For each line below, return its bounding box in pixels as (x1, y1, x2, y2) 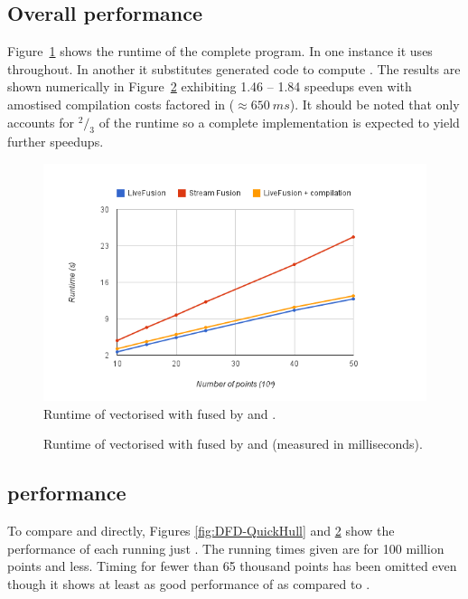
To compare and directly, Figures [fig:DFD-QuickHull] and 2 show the (7, 521, 395, 540)
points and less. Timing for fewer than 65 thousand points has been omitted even (7, 556, 457, 575)
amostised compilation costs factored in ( (7, 94, 235, 113)
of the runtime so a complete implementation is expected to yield (98, 112, 460, 131)
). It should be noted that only (289, 94, 460, 113)
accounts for (7, 112, 75, 131)
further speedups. (7, 132, 104, 151)
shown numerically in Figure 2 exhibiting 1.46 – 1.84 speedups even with (7, 77, 412, 96)
